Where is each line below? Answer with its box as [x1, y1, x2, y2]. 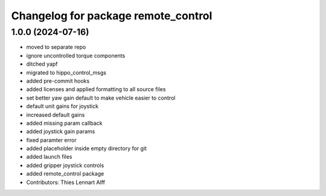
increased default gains [26, 111, 85, 118]
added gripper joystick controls [26, 162, 104, 169]
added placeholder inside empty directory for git [26, 145, 147, 152]
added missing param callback [26, 119, 103, 127]
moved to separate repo [26, 43, 86, 51]
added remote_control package [26, 170, 104, 177]
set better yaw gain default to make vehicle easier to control [26, 94, 176, 101]
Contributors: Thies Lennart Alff [26, 179, 106, 186]
